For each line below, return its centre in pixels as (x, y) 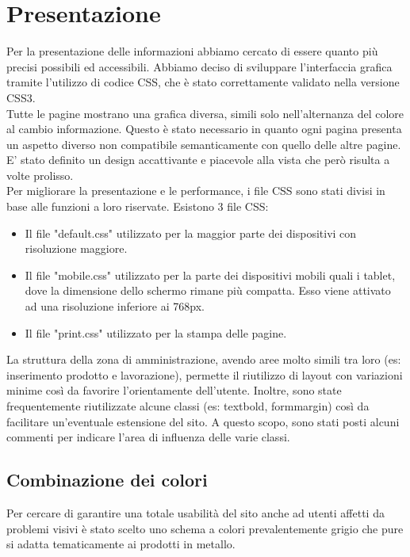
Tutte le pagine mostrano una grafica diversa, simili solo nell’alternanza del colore (205, 113)
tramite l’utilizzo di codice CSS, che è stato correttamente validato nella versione (203, 82)
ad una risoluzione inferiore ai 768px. (115, 306)
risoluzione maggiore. (76, 248)
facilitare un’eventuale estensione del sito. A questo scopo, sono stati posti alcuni (203, 421)
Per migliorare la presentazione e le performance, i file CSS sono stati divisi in (196, 191)
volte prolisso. (40, 175)
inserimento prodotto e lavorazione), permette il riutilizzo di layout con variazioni (205, 374)
